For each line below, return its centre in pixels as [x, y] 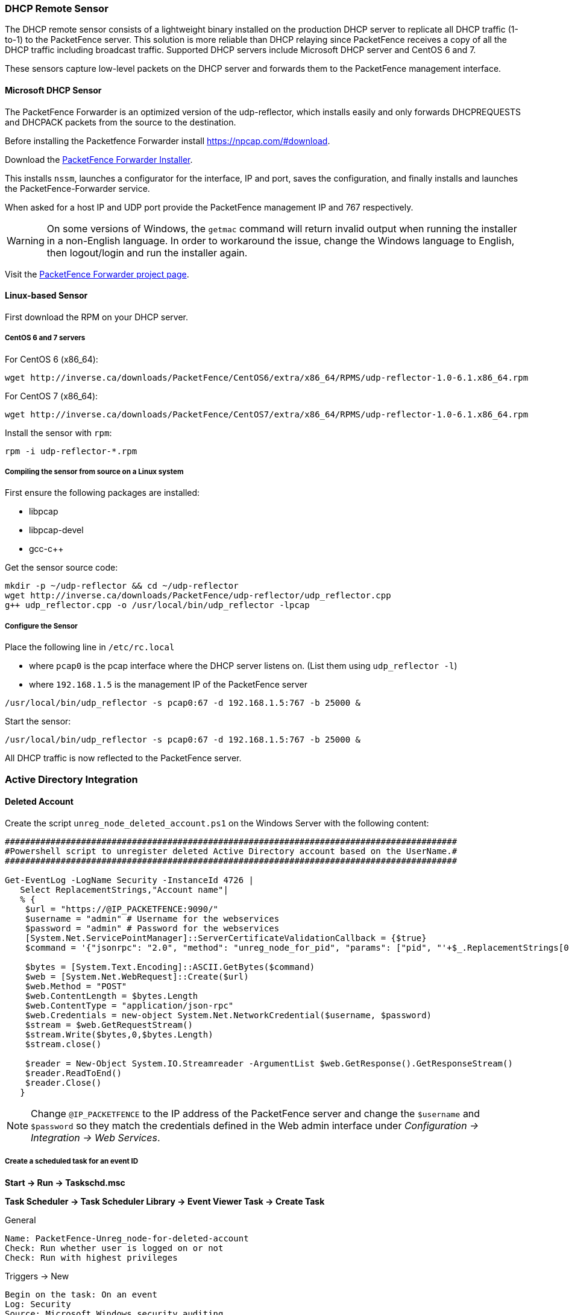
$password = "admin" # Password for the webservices [152, 928]
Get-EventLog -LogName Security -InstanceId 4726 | [130, 880]
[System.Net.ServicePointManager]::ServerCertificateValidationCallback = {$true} [226, 938]
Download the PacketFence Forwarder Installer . [99, 159]
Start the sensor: [38, 721]
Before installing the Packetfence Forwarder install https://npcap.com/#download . [168, 141]
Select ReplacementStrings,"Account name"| [124, 889]
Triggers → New [37, 1276]
